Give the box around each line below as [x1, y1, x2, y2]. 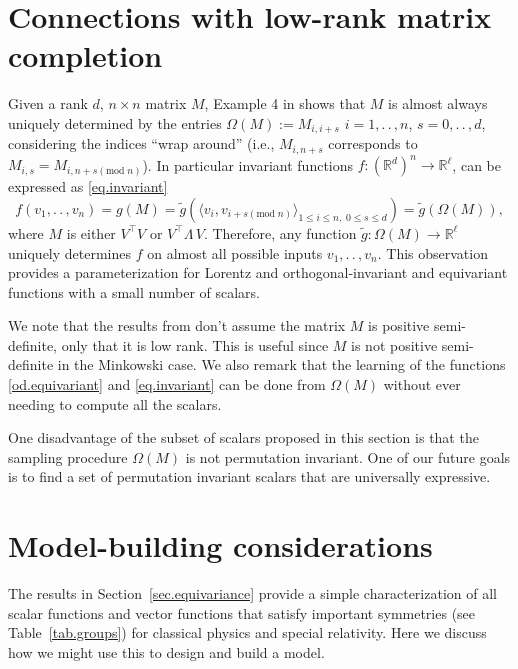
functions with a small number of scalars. [8, 281, 260, 302]
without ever [383, 374, 461, 395]
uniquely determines [8, 242, 132, 263]
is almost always [388, 93, 488, 114]
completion [8, 35, 163, 76]
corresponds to [328, 133, 418, 154]
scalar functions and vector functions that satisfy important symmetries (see [8, 602, 476, 623]
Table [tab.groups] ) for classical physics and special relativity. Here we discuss [8, 622, 487, 643]
